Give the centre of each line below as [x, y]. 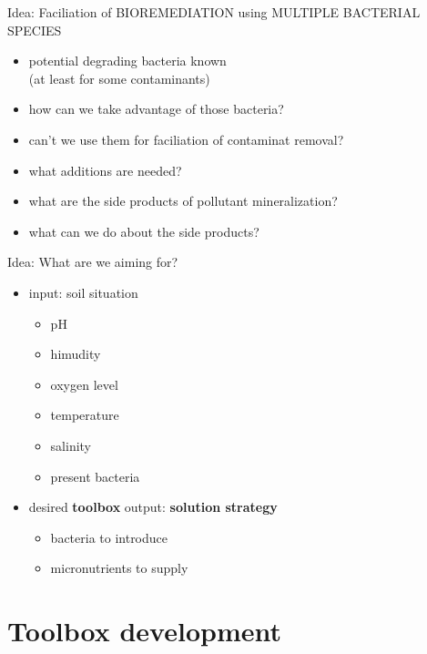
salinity [71, 445]
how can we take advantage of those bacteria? [156, 109]
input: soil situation [83, 292]
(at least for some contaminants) [119, 78]
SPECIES [35, 30]
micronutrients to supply [119, 568]
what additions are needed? [105, 170]
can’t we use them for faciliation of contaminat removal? [186, 139]
